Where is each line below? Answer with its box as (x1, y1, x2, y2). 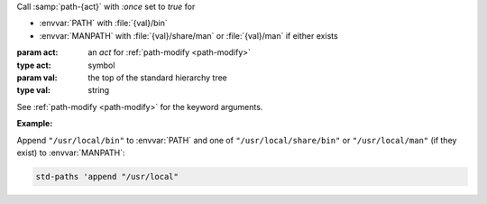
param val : (16, 72, 58, 83)
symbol (87, 60, 115, 70)
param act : (16, 47, 59, 58)
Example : (16, 118, 53, 129)
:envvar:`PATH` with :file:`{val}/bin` (39, 18, 169, 29)
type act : (16, 60, 51, 70)
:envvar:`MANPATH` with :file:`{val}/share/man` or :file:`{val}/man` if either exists (39, 30, 338, 41)
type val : (16, 85, 51, 96)
